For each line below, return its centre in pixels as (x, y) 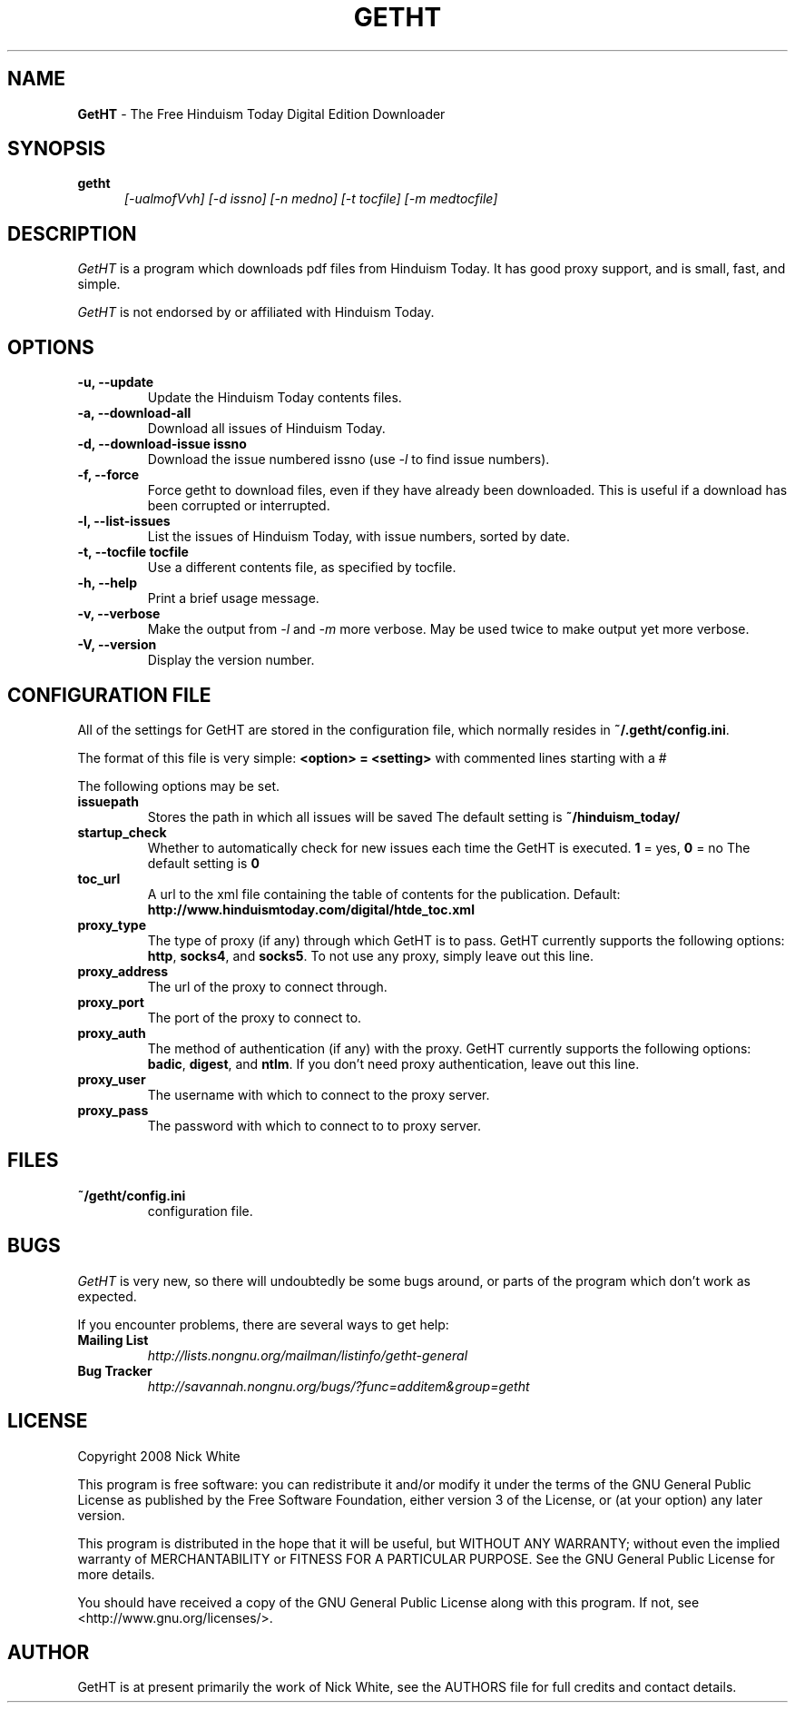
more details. (116, 1574)
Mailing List (113, 1339)
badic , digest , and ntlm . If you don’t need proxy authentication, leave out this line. (393, 1063)
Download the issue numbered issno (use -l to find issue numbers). (348, 460)
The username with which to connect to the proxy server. (319, 1094)
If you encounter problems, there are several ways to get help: (263, 1324)
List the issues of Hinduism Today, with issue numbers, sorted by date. (359, 537)
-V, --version (117, 645)
